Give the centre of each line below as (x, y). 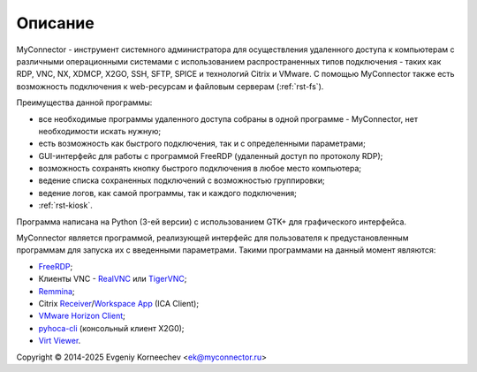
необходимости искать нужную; (100, 131)
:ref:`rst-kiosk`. (65, 205)
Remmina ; (57, 291)
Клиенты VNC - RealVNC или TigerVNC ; (113, 279)
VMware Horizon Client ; (82, 316)
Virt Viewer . (60, 341)
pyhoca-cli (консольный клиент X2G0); (111, 328)
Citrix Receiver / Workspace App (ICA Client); (118, 303)
